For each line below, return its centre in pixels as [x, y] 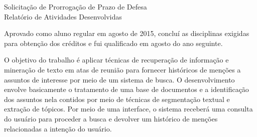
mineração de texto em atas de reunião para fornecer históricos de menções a [122, 69]
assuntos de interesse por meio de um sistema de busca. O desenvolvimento [119, 79]
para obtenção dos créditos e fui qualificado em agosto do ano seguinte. [113, 43]
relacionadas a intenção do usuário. [58, 128]
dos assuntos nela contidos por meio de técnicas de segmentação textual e [117, 99]
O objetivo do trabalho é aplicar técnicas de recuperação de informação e [116, 60]
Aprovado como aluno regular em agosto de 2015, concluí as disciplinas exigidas [127, 33]
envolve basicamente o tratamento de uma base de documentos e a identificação [126, 89]
